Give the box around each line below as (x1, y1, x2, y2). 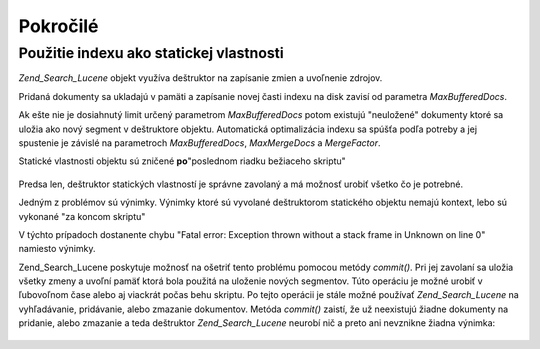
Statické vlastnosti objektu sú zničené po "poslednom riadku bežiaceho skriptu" (18, 155, 347, 167)
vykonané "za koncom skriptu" (18, 210, 146, 222)
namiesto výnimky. (18, 243, 96, 255)
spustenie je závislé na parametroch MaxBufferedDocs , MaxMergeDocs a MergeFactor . (18, 136, 381, 149)
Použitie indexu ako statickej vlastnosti (18, 44, 284, 62)
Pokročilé (18, 15, 99, 37)
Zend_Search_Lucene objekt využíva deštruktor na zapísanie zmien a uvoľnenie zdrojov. (18, 72, 383, 84)
